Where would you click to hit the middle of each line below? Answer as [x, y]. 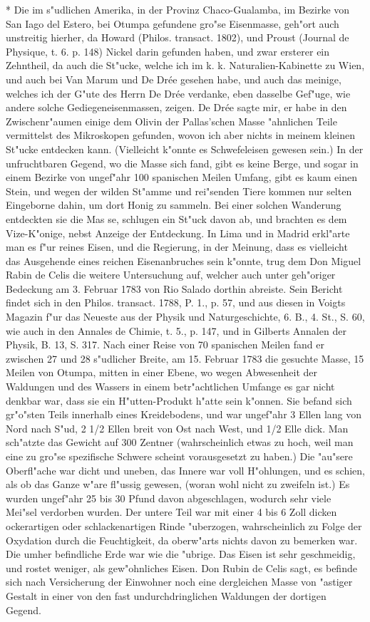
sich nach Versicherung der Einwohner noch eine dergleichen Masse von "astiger [179, 582]
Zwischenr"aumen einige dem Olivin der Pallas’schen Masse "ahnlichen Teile [171, 121]
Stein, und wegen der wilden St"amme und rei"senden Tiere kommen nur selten [179, 191]
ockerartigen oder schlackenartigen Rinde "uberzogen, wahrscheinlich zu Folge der [184, 525]
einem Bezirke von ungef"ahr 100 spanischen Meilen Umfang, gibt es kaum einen [181, 177]
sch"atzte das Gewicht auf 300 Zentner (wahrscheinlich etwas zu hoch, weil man [180, 442]
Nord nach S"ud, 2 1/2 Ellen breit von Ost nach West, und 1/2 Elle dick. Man [177, 428]
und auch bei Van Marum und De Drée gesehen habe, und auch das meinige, [174, 79]
